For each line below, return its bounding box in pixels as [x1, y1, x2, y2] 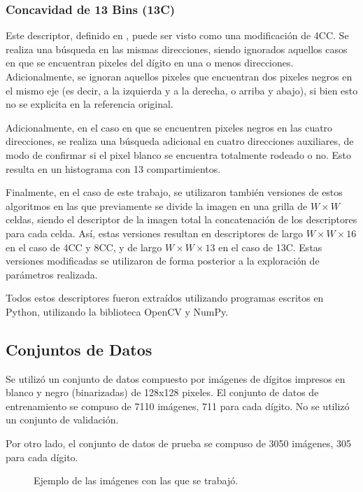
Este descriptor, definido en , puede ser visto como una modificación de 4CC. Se [6, 28, 349, 43]
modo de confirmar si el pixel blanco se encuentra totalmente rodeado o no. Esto [6, 147, 352, 162]
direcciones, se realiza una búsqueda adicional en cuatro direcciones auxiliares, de [6, 134, 354, 148]
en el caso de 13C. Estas [218, 239, 322, 254]
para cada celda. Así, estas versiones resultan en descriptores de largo [6, 225, 304, 240]
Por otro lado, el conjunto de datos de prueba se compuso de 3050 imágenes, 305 [6, 436, 352, 451]
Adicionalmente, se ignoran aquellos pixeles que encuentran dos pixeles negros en [6, 69, 353, 83]
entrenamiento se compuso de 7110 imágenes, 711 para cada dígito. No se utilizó [6, 398, 350, 413]
